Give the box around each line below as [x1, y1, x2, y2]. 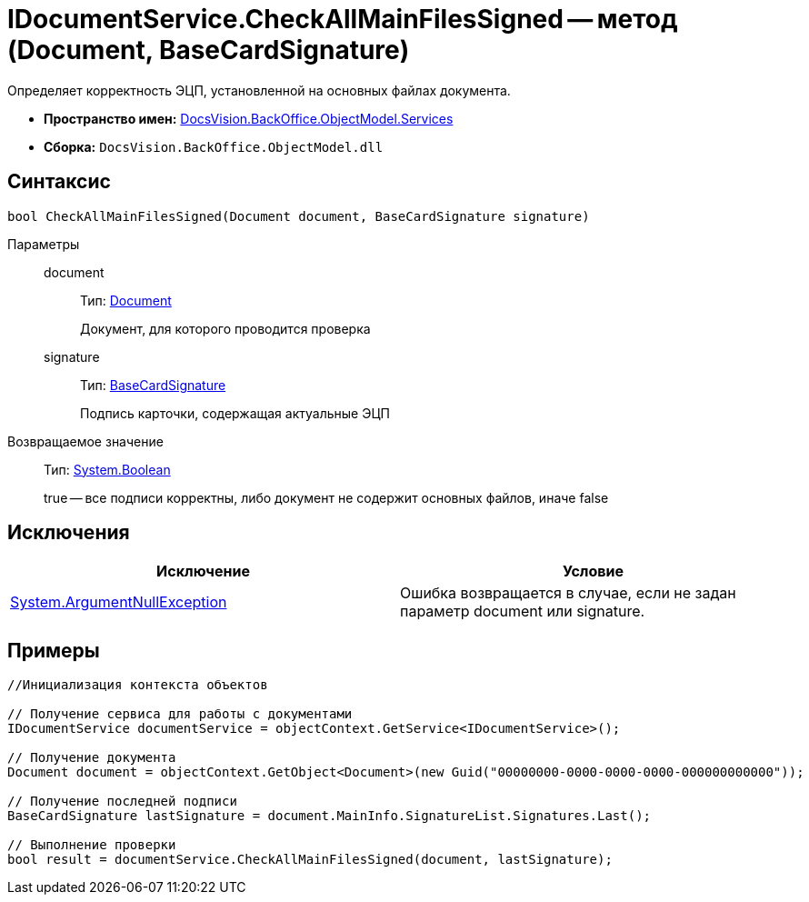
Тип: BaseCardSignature [80, 376, 226, 393]
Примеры [7, 638, 100, 662]
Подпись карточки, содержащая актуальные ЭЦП [80, 405, 390, 421]
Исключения [7, 521, 130, 545]
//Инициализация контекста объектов [7, 677, 268, 693]
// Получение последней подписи [7, 794, 237, 809]
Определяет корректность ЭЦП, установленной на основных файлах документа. [7, 82, 511, 98]
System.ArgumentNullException [10, 593, 227, 612]
